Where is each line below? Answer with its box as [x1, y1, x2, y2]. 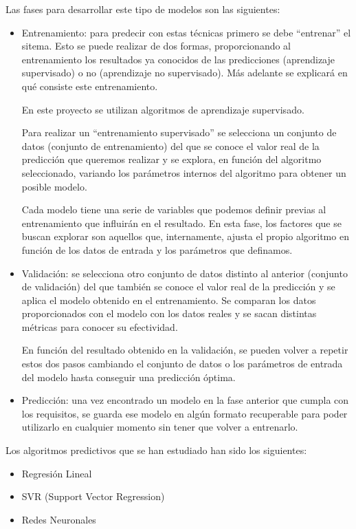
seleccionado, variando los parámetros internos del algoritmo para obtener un [21, 165, 346, 180]
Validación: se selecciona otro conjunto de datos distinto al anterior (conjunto [21, 266, 348, 280]
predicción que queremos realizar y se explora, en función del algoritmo [21, 152, 322, 166]
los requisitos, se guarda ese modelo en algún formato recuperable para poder [21, 406, 348, 420]
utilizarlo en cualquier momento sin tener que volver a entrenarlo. [21, 420, 298, 434]
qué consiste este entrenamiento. [21, 78, 158, 93]
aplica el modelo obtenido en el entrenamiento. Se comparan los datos [21, 292, 316, 307]
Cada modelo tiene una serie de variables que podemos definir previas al [21, 202, 326, 217]
